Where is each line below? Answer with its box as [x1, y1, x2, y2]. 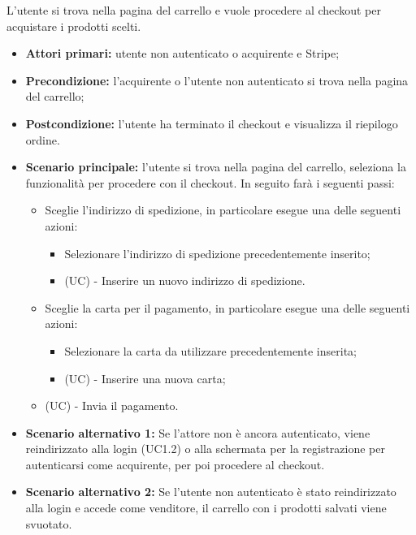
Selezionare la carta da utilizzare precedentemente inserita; [64, 342, 357, 359]
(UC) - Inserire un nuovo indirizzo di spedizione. [64, 272, 305, 289]
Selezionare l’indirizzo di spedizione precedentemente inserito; [64, 244, 370, 261]
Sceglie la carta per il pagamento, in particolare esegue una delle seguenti [45, 299, 410, 316]
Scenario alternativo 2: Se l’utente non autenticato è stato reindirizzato [25, 483, 396, 500]
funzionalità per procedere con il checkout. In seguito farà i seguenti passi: [25, 174, 395, 191]
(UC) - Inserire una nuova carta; [64, 369, 226, 386]
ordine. [25, 131, 60, 148]
